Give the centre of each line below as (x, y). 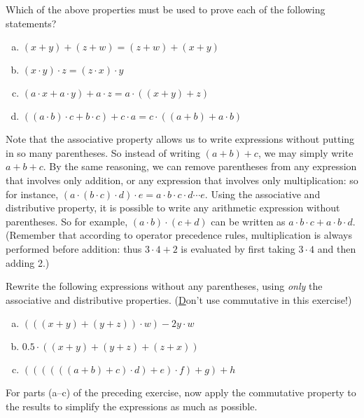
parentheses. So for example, (67, 221)
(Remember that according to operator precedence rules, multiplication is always (179, 235)
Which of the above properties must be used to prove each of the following (166, 9)
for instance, (32, 194)
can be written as (248, 221)
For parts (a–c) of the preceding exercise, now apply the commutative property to (181, 392)
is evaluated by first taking (238, 248)
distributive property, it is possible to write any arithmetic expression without (173, 208)
